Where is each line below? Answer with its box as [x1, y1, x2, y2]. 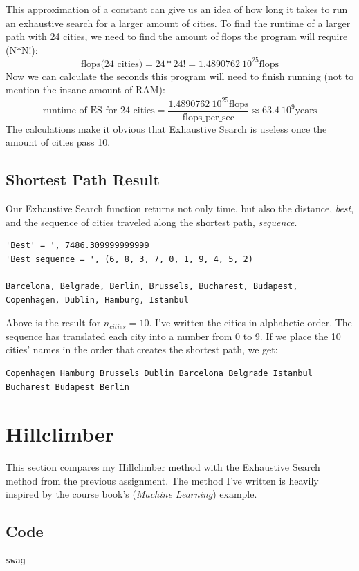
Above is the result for [6, 315, 101, 330]
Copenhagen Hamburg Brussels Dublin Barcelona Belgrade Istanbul [6, 368, 313, 378]
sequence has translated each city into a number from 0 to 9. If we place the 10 [6, 328, 341, 343]
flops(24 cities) [80, 59, 143, 69]
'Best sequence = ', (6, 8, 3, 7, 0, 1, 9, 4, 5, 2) [6, 254, 253, 264]
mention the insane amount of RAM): [6, 82, 165, 97]
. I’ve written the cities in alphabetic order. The [149, 315, 352, 330]
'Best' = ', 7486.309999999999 [6, 241, 149, 251]
